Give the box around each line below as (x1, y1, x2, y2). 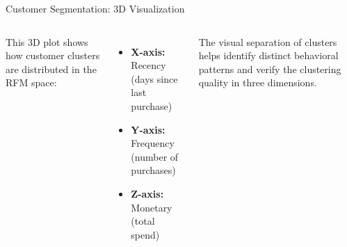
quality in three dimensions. (198, 75, 317, 90)
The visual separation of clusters (198, 34, 337, 49)
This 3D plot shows (6, 34, 88, 49)
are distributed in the (6, 61, 97, 76)
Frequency (131, 136, 175, 150)
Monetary (131, 200, 172, 214)
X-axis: (131, 44, 166, 58)
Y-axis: (131, 122, 166, 136)
